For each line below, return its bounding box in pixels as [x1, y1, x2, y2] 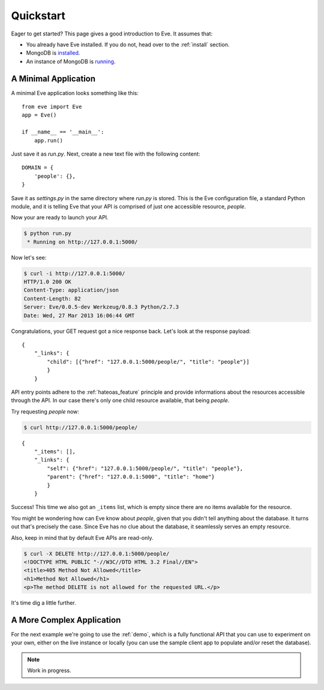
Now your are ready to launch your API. [11, 214, 109, 221]
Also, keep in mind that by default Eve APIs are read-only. [11, 534, 154, 541]
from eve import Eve [22, 103, 82, 111]
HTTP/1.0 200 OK [23, 278, 72, 285]
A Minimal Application [11, 73, 96, 84]
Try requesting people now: [11, 408, 79, 415]
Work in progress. [27, 667, 71, 674]
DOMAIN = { [22, 164, 54, 171]
